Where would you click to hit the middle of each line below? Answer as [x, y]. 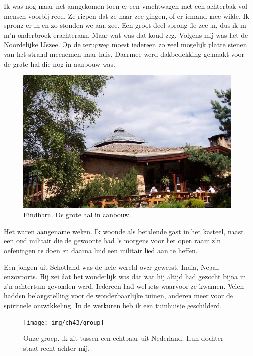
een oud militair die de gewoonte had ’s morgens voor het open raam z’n [113, 241]
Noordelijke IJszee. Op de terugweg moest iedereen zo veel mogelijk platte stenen [126, 44]
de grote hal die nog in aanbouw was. [60, 63]
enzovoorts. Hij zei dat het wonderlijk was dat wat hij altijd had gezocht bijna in [125, 276]
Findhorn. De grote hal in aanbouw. [77, 215]
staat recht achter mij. [57, 347]
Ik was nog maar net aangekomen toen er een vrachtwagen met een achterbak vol [126, 6]
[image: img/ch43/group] [64, 322]
